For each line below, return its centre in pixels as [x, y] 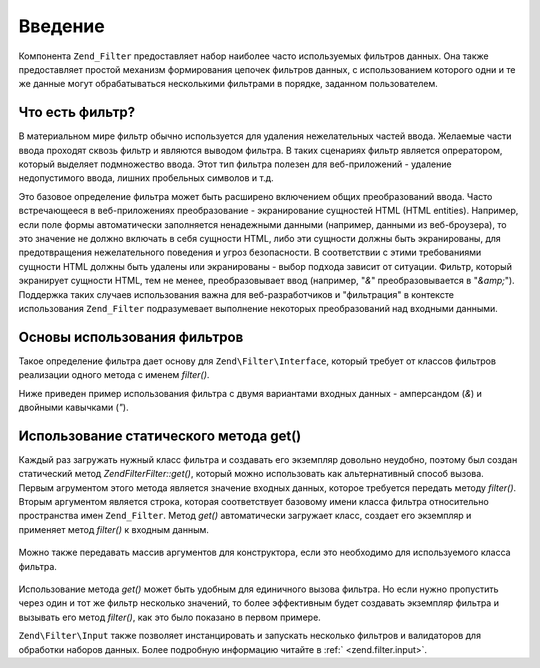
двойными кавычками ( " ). [73, 407]
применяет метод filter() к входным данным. [114, 529]
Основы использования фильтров [131, 336]
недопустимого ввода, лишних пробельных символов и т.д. [146, 178]
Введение [61, 26]
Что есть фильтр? [77, 112]
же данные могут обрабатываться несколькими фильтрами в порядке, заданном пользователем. [228, 84]
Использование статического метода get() [160, 435]
